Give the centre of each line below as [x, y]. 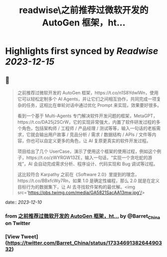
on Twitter [18, 224]
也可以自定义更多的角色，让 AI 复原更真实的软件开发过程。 [91, 141]
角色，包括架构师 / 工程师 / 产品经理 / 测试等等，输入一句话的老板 [89, 128]
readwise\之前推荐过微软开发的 [84, 10]
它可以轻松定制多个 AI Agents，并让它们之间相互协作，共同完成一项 [87, 99]
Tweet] [29, 237]
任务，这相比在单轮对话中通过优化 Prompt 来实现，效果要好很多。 [94, 105]
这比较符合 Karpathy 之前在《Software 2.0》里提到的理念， [78, 174]
